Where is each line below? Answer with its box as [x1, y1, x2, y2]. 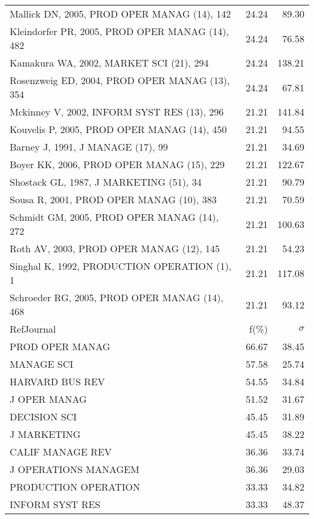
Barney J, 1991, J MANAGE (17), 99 [10, 140, 168, 154]
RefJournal [10, 322, 56, 336]
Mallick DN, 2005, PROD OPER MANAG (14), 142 [10, 7, 231, 21]
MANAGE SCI [10, 357, 74, 371]
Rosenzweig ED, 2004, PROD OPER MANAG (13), [10, 73, 230, 87]
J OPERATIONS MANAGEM [10, 462, 139, 476]
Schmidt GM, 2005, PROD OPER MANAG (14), [10, 210, 219, 224]
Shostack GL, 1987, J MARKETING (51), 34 [10, 175, 202, 189]
